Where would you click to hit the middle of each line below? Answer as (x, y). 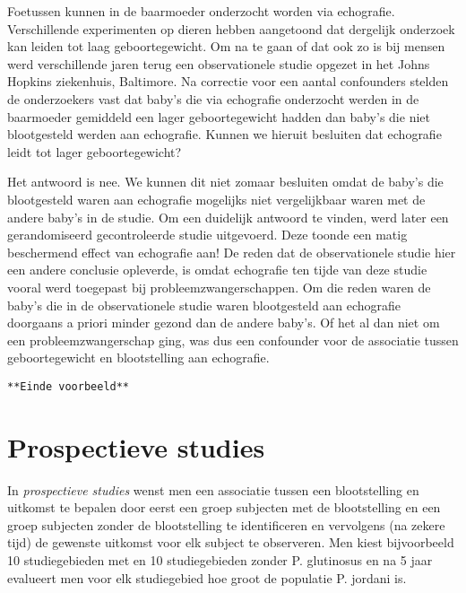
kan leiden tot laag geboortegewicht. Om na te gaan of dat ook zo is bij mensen (226, 46)
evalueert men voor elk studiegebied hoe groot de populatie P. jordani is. (207, 577)
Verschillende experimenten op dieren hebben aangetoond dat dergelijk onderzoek (231, 28)
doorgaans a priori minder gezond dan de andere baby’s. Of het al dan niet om (224, 323)
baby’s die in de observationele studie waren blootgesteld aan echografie (204, 305)
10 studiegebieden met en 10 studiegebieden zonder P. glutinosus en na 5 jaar (220, 560)
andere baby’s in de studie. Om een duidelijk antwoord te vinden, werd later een (228, 217)
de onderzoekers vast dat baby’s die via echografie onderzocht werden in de (213, 98)
